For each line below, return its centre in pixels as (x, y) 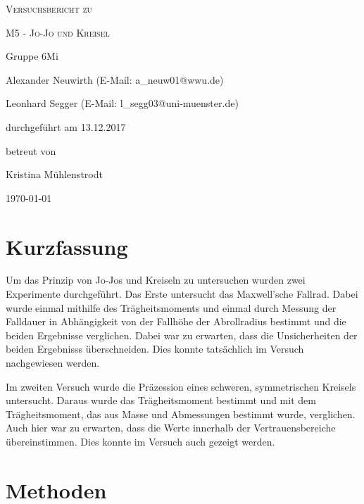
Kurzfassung (67, 246)
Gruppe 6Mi (32, 56)
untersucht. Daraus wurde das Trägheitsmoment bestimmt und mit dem (161, 400)
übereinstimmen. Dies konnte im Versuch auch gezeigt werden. (140, 441)
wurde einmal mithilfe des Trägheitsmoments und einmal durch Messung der (171, 307)
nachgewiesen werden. (53, 363)
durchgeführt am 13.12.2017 (66, 126)
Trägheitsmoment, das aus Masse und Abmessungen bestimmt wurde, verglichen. (181, 414)
